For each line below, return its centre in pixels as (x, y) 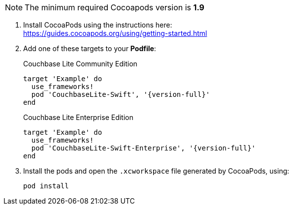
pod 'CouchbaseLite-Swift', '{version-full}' (121, 94)
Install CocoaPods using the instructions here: (98, 25)
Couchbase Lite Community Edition (80, 64)
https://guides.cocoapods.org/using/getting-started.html (115, 33)
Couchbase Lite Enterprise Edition (78, 117)
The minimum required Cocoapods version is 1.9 (114, 7)
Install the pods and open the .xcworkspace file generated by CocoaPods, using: (156, 171)
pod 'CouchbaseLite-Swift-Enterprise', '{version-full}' (144, 148)
